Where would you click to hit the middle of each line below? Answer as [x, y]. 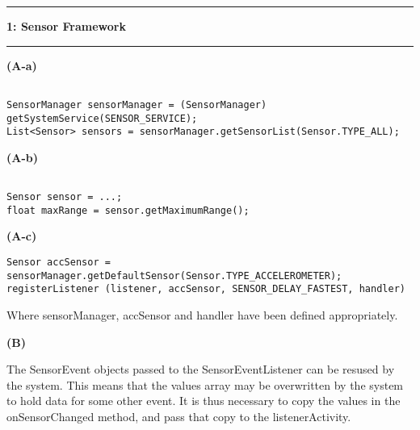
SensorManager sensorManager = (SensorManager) [137, 104]
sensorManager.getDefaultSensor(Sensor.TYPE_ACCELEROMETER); [174, 276]
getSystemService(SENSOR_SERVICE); [102, 118]
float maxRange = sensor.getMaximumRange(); [128, 210]
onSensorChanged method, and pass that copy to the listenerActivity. [179, 416]
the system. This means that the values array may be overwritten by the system [205, 384]
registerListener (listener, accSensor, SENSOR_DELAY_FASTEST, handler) [206, 289]
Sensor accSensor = [59, 262]
